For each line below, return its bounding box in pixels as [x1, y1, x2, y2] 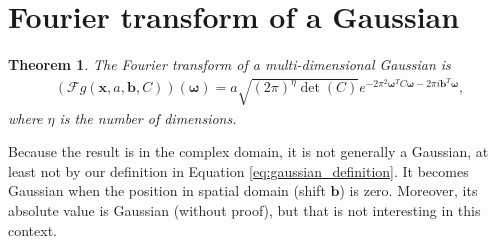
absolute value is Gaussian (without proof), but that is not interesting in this [8, 200, 481, 221]
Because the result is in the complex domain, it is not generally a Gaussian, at [8, 141, 489, 162]
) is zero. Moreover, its [339, 180, 478, 201]
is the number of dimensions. [59, 107, 237, 128]
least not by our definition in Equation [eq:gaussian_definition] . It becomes [8, 160, 469, 181]
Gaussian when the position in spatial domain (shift [8, 180, 326, 201]
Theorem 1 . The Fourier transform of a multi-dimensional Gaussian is [8, 54, 451, 75]
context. [8, 219, 57, 240]
